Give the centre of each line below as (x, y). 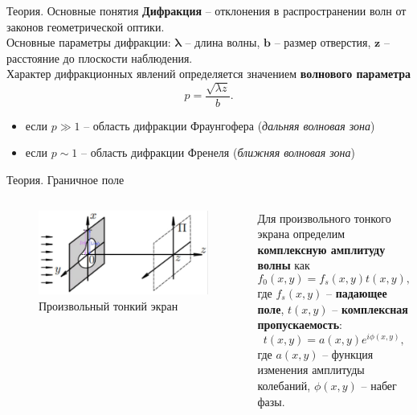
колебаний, (284, 386)
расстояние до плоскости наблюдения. (100, 58)
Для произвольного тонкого (324, 218)
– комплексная (370, 308)
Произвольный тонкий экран (108, 305)
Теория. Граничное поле (65, 179)
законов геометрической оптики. (86, 26)
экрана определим (301, 234)
